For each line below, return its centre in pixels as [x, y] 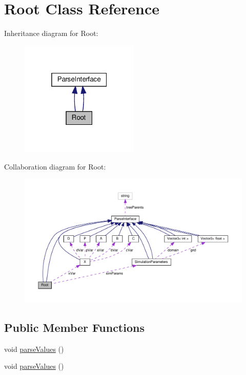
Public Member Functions [74, 327]
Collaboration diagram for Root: [55, 166]
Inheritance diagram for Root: [51, 33]
